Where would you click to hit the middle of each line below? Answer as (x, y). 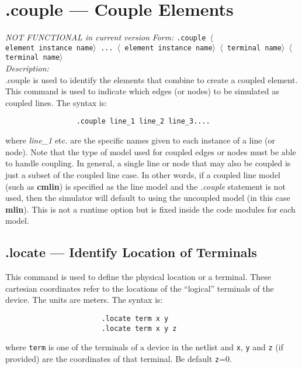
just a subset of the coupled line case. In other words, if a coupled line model (143, 174)
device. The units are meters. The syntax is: (84, 300)
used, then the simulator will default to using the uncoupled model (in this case (148, 198)
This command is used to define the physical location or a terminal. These (138, 277)
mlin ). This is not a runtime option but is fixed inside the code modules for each (150, 209)
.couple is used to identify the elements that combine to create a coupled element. (152, 79)
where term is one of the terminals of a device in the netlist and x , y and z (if (144, 347)
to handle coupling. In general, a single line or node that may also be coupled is (148, 163)
